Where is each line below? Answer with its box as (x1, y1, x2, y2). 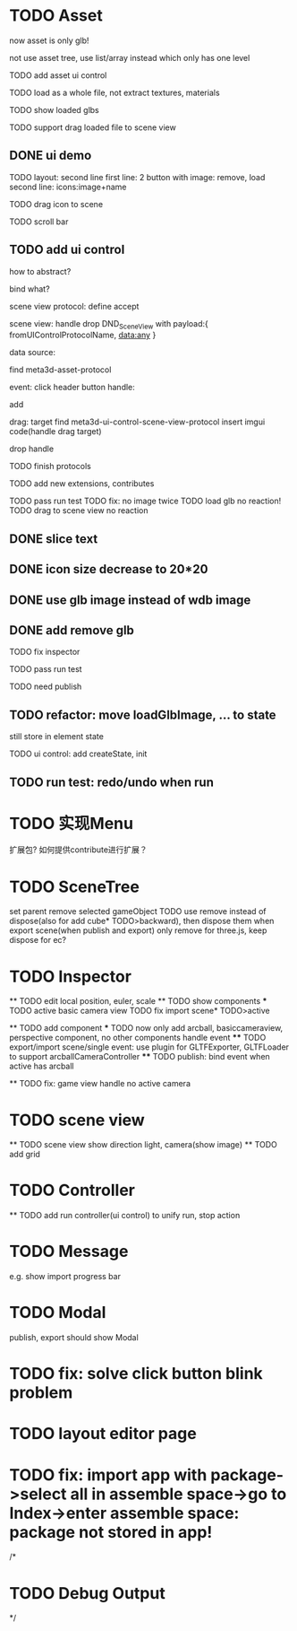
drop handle (9, 443, 55, 454)
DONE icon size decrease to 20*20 (9, 562, 208, 577)
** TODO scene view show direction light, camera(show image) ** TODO (9, 1139, 277, 1150)
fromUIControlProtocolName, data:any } (9, 329, 157, 341)
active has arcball (9, 1060, 74, 1072)
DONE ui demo (9, 148, 92, 163)
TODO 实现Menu (9, 813, 134, 833)
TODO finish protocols (9, 461, 91, 472)
